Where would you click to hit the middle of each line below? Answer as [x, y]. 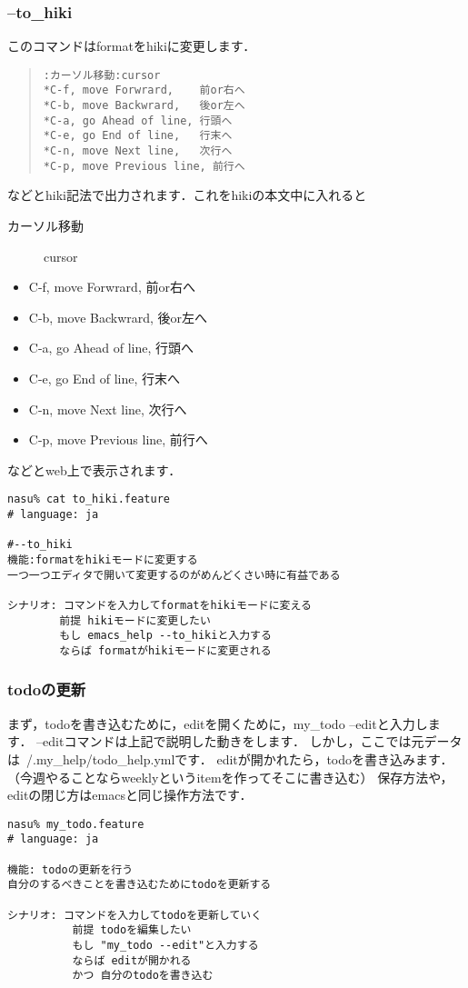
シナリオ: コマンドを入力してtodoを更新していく [135, 915]
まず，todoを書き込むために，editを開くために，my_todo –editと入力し [218, 723]
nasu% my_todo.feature [76, 824]
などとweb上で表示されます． [95, 469]
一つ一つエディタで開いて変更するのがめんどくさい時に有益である [174, 575]
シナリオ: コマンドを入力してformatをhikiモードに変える [159, 605]
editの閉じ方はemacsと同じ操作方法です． [130, 795]
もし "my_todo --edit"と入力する [165, 945]
